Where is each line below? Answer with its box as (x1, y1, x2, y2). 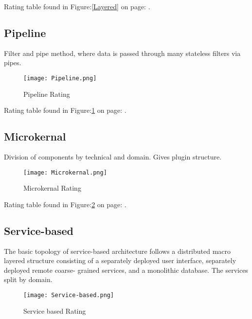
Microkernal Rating (23, 183, 81, 193)
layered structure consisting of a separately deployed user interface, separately (4, 255, 236, 266)
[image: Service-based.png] (23, 292, 114, 299)
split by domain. (4, 274, 53, 284)
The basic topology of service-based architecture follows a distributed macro (4, 246, 231, 256)
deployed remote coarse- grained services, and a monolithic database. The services (4, 265, 248, 275)
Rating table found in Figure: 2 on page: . (4, 199, 126, 209)
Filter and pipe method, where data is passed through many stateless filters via (4, 48, 241, 58)
